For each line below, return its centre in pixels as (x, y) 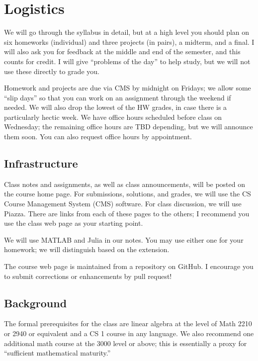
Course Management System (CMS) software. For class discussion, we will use (123, 204)
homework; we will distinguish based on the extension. (87, 249)
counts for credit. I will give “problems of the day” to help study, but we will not (127, 61)
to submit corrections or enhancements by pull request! (88, 276)
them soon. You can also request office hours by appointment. (98, 136)
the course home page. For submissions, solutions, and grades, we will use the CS (128, 194)
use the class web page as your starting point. (74, 223)
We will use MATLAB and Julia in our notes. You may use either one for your (124, 239)
